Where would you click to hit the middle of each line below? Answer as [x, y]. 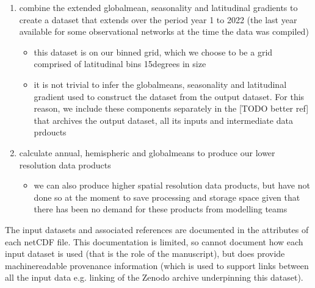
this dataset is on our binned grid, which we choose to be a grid [153, 52]
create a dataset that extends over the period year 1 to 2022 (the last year [158, 19]
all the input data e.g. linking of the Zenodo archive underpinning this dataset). [154, 277]
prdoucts [50, 132]
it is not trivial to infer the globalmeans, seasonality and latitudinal [160, 84]
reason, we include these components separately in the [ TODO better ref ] [171, 108]
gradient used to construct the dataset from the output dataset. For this [169, 96]
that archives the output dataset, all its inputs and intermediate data [163, 120]
